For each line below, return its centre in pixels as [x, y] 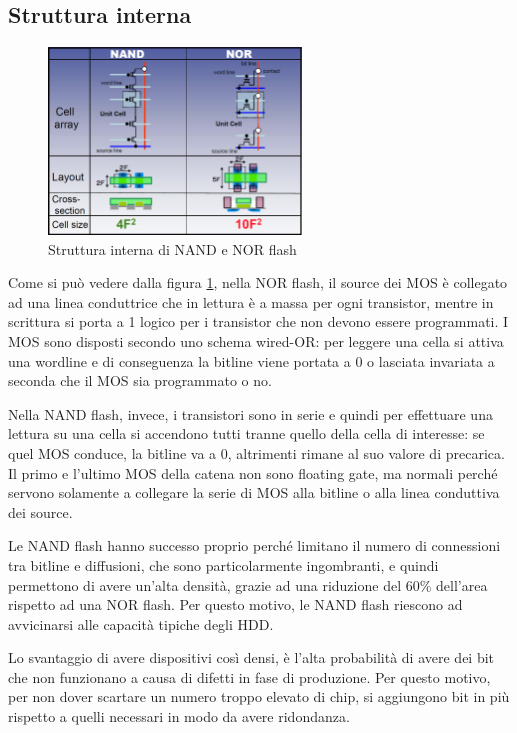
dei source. [40, 511]
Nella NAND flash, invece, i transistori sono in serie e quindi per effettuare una [250, 413]
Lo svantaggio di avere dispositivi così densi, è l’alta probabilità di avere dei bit [251, 657]
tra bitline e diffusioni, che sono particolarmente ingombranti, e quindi [223, 564]
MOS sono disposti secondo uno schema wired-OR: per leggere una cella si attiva [256, 340]
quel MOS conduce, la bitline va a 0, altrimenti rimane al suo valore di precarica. [256, 452]
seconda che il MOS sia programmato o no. [140, 380]
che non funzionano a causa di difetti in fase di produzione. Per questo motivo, [249, 676]
